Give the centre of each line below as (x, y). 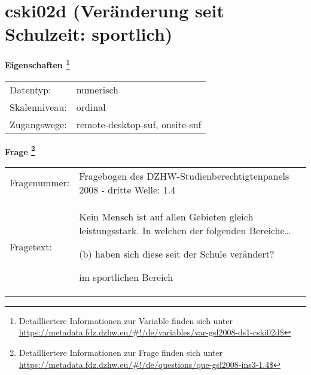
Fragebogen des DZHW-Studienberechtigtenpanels (184, 176)
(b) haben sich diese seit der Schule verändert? (177, 253)
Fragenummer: (40, 183)
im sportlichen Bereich (126, 277)
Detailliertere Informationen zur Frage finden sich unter (121, 352)
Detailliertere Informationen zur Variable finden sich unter (126, 320)
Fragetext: (31, 247)
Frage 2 (20, 150)
